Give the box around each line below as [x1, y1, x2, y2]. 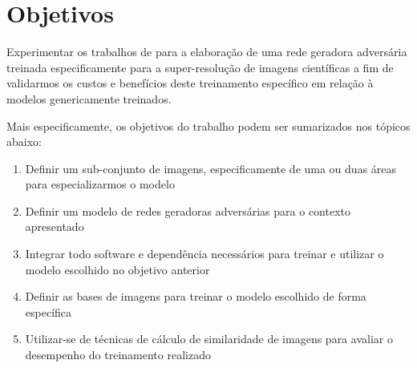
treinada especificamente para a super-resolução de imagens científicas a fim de [6, 59, 394, 75]
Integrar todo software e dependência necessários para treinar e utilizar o [25, 245, 384, 262]
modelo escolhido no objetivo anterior [25, 261, 210, 277]
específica [25, 303, 72, 320]
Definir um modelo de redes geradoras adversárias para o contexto [25, 202, 350, 219]
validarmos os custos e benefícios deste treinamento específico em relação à [6, 75, 374, 91]
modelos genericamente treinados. [6, 90, 172, 107]
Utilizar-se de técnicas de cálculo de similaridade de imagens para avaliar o [25, 330, 393, 347]
